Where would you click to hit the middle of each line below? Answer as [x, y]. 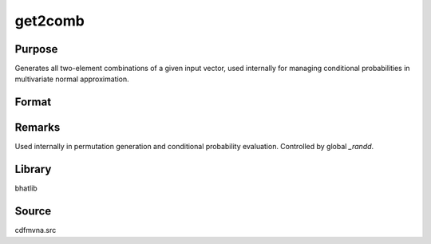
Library [33, 169]
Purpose [36, 49]
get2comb [50, 21]
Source [33, 211]
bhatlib [26, 188]
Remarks [38, 128]
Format [33, 102]
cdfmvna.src [36, 230]
